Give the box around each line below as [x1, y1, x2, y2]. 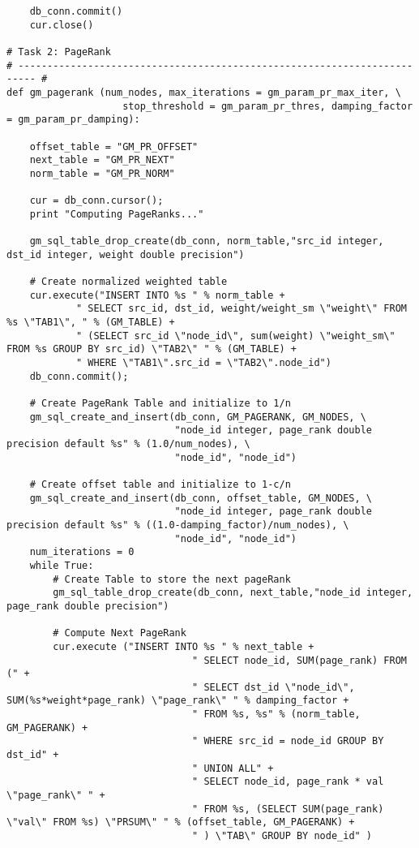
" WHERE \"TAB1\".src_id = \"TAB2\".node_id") [75, 357, 331, 369]
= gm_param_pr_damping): [6, 114, 140, 126]
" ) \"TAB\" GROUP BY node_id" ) [192, 830, 373, 842]
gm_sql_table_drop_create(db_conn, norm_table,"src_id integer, [29, 235, 384, 248]
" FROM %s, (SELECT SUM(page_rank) [192, 803, 384, 815]
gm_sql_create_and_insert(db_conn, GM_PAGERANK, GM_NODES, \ [29, 411, 366, 423]
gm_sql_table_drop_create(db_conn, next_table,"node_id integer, [53, 587, 413, 599]
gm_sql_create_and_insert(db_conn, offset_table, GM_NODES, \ [29, 492, 373, 504]
